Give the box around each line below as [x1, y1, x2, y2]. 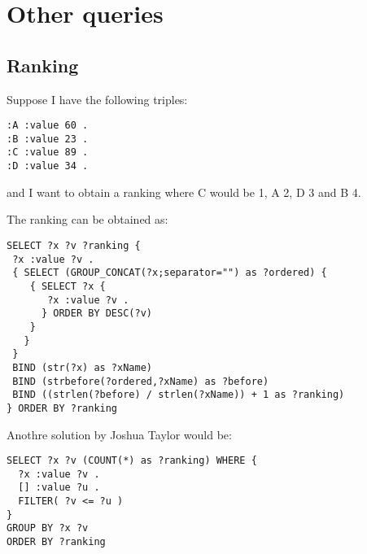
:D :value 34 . [7, 160, 89, 172]
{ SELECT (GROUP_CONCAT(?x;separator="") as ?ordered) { [12, 267, 327, 279]
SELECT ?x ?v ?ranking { [7, 239, 141, 251]
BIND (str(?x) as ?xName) [12, 361, 152, 373]
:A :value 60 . [7, 120, 89, 132]
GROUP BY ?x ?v [7, 522, 89, 534]
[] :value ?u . [18, 482, 100, 494]
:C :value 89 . [7, 146, 89, 159]
